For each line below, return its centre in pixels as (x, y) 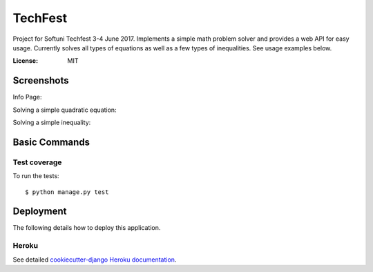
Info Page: (27, 97)
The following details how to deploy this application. (87, 228)
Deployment (40, 212)
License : (25, 61)
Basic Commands (51, 142)
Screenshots (41, 80)
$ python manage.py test (67, 192)
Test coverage (37, 162)
